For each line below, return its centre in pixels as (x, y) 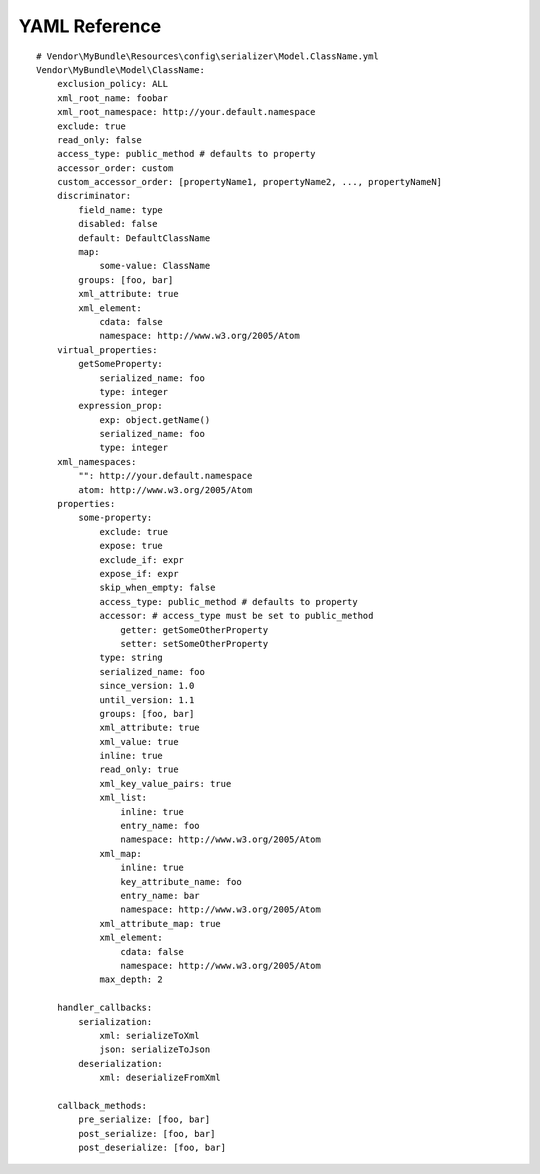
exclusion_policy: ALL (112, 84)
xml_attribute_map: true (160, 923)
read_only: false (99, 139)
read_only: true (139, 769)
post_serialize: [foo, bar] (147, 1133)
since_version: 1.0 (147, 686)
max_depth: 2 (131, 979)
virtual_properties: (107, 349)
